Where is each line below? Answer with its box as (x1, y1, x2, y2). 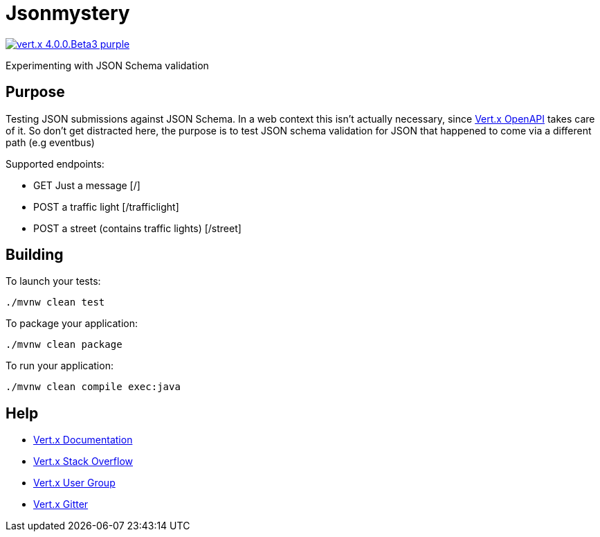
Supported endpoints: (6, 157, 104, 170)
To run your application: (6, 360, 113, 372)
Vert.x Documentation (33, 434, 133, 446)
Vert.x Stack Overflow (33, 455, 134, 468)
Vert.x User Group (33, 477, 116, 489)
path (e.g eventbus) (6, 136, 95, 148)
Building (6, 246, 64, 264)
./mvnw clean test (6, 297, 105, 308)
